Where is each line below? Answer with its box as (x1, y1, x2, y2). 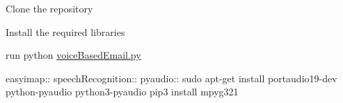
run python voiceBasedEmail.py (6, 48, 141, 62)
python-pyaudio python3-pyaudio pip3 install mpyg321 (6, 84, 239, 99)
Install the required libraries (6, 24, 125, 39)
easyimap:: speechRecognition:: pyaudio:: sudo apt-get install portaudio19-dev (6, 71, 337, 85)
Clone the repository (6, 1, 93, 15)
